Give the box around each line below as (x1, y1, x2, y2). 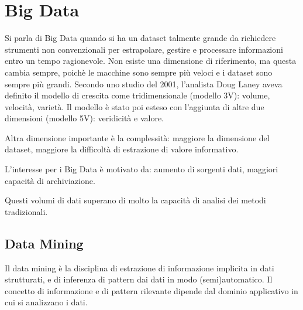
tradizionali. (5, 205, 48, 217)
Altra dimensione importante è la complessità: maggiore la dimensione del (5, 131, 270, 144)
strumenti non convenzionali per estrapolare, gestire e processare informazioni (5, 43, 283, 55)
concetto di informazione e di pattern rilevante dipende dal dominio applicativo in (5, 284, 298, 297)
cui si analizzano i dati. (5, 296, 88, 308)
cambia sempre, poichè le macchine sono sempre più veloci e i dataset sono (5, 66, 273, 78)
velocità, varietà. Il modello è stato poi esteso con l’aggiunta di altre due (5, 100, 264, 113)
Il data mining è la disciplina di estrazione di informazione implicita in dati (5, 261, 274, 274)
